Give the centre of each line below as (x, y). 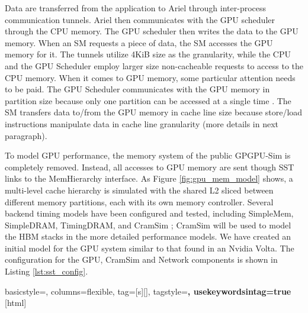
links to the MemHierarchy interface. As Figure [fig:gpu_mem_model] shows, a (149, 178)
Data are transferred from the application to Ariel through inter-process (136, 8)
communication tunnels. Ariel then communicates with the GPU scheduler (140, 19)
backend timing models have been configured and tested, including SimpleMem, (149, 213)
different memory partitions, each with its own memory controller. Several (139, 201)
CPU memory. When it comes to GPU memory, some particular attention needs (150, 77)
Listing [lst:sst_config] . (46, 271)
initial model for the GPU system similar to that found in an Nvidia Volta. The (150, 248)
